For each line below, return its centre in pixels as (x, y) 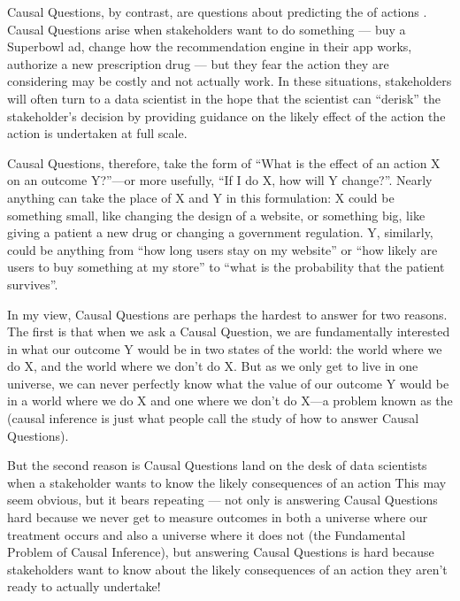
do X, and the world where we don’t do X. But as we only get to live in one (213, 366)
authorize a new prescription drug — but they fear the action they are (198, 63)
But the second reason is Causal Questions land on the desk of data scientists (217, 465)
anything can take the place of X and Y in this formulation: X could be (201, 197)
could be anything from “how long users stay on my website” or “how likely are (222, 249)
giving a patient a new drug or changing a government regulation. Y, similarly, (220, 232)
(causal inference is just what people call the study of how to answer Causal (213, 418)
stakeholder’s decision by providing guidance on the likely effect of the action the (226, 116)
